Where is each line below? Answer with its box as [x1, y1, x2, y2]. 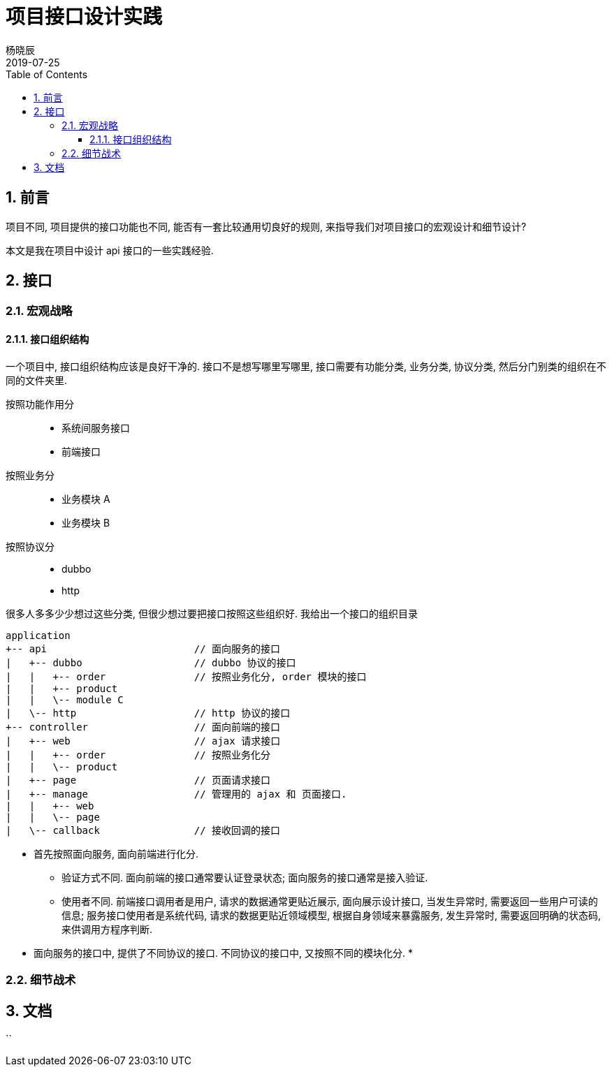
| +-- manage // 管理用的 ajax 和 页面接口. [6, 788, 347, 800]
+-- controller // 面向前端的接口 [6, 721, 281, 733]
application [6, 629, 71, 641]
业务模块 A [61, 492, 110, 505]
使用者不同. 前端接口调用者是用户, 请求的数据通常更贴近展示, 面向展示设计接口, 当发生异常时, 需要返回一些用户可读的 [61, 895, 598, 907]
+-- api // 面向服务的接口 [6, 643, 281, 654]
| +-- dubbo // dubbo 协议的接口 [6, 656, 296, 668]
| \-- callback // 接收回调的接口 [6, 824, 281, 836]
